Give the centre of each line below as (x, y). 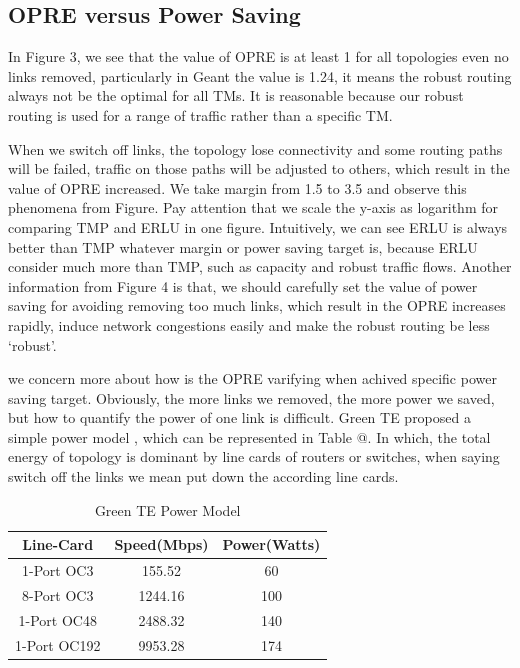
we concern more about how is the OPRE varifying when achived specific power (252, 378)
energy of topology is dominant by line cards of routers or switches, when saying (254, 456)
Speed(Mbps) (161, 544)
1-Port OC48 (57, 619)
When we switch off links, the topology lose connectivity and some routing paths (255, 148)
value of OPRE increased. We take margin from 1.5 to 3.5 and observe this (237, 187)
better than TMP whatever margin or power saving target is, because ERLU (243, 246)
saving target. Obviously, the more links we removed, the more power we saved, (251, 397)
